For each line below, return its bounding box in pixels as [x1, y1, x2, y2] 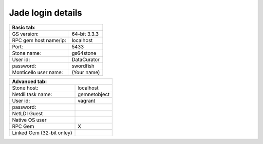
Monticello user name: [12, 69, 63, 76]
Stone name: [12, 49, 41, 56]
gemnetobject [77, 91, 110, 98]
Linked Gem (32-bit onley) [12, 129, 73, 136]
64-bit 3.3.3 [71, 30, 99, 37]
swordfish [71, 62, 94, 69]
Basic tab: [12, 24, 36, 31]
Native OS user [12, 116, 47, 123]
